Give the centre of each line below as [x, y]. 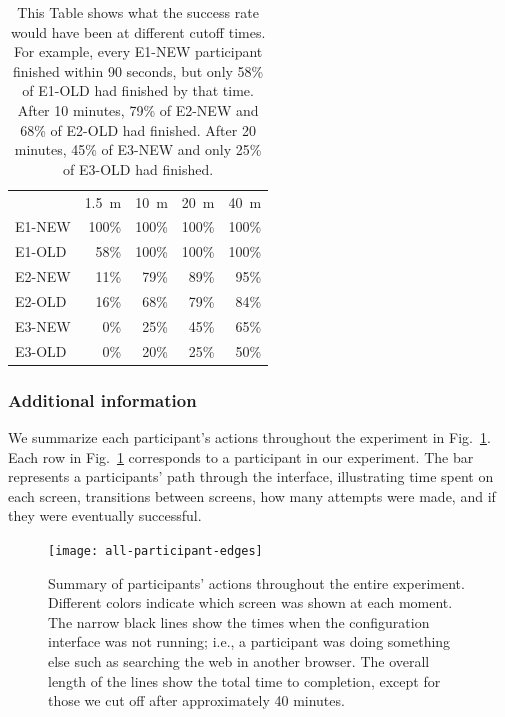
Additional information [102, 399]
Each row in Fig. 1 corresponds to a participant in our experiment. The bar [241, 456]
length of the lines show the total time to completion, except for [244, 680]
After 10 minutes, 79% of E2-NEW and [138, 109]
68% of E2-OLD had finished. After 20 [138, 129]
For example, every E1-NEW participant [138, 51]
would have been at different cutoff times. [138, 31]
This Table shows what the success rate [138, 12]
